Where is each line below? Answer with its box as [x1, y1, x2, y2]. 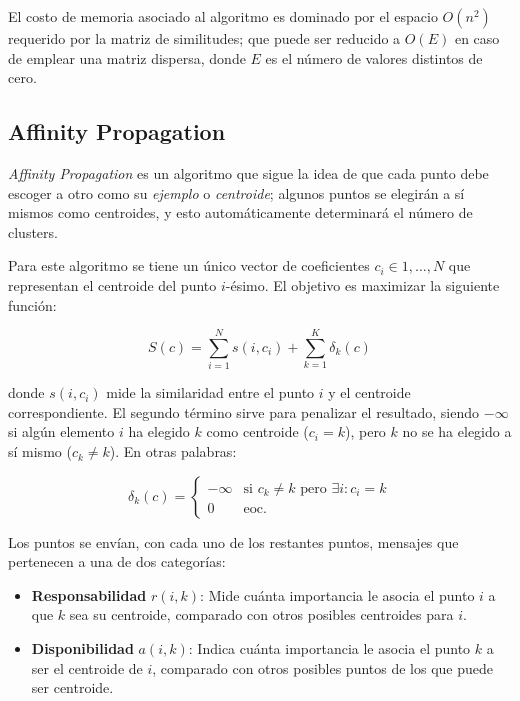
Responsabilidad [31, 584, 147, 605]
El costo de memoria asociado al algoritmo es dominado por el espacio [8, 6, 438, 26]
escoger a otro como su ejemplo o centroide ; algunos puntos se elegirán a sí [8, 182, 465, 203]
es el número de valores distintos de [265, 47, 483, 68]
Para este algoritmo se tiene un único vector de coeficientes [8, 255, 370, 276]
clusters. [8, 221, 58, 242]
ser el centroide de [31, 657, 143, 678]
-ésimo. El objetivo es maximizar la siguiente [225, 274, 500, 295]
